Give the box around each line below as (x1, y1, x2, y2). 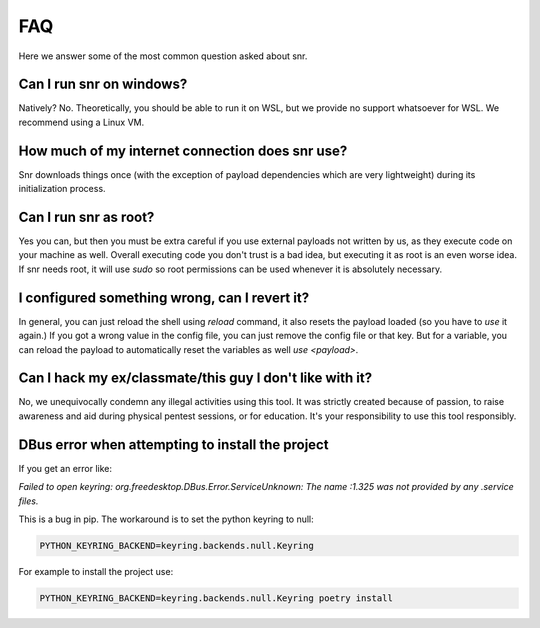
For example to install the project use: (18, 565, 174, 577)
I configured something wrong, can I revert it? (18, 289, 310, 306)
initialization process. (18, 183, 106, 195)
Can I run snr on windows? (18, 76, 188, 93)
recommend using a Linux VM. (18, 116, 145, 128)
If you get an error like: (18, 462, 113, 474)
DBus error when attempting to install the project (18, 436, 329, 453)
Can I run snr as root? (18, 208, 155, 225)
